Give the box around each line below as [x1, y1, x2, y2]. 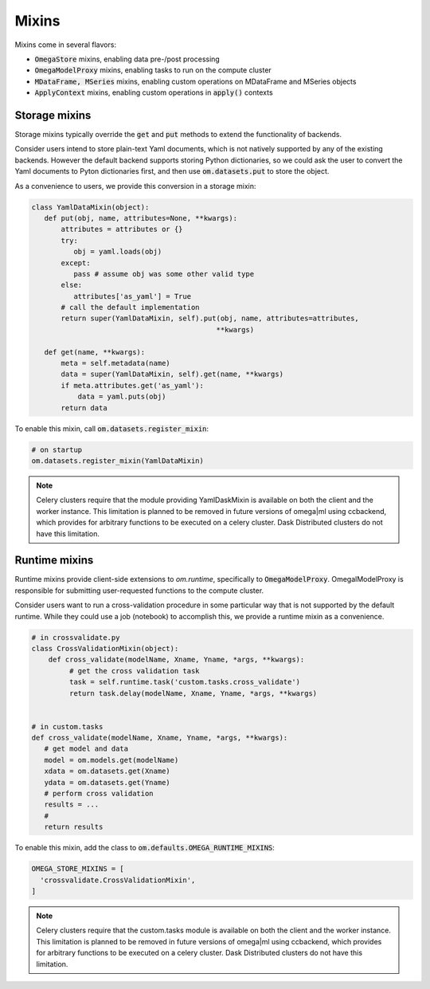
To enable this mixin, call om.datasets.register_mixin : [14, 423, 209, 434]
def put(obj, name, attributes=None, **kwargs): [44, 214, 238, 222]
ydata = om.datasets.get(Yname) [44, 778, 170, 787]
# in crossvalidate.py [31, 633, 120, 642]
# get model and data [44, 744, 129, 753]
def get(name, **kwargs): [44, 347, 146, 356]
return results [44, 822, 104, 832]
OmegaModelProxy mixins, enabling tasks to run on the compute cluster [34, 65, 272, 75]
